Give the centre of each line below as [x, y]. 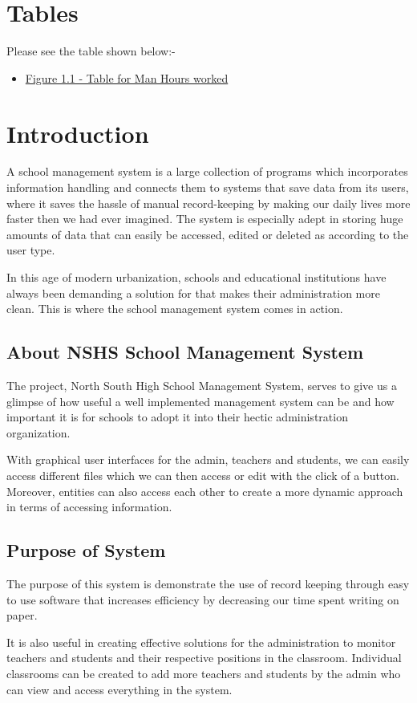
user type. [31, 250]
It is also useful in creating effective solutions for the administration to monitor [201, 642]
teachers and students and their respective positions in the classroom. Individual [204, 658]
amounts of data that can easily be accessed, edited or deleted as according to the [208, 234]
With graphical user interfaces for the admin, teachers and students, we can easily [208, 459]
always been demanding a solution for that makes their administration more [193, 293]
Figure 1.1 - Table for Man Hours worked [127, 77]
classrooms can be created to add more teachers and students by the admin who [204, 673]
